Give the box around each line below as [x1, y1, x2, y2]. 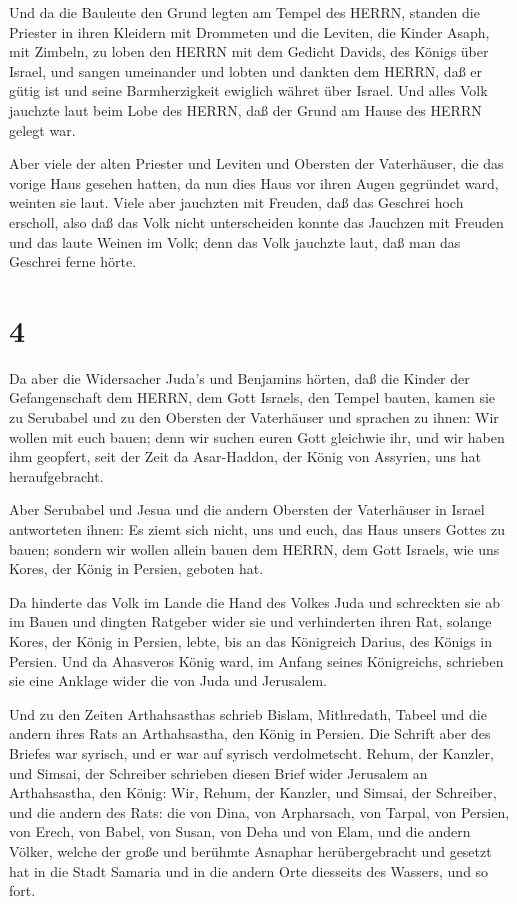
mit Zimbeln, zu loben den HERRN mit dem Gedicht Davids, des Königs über [9, 41, 489, 62]
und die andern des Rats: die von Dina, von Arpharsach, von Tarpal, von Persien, [9, 801, 510, 822]
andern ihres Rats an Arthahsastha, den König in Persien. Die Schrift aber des [9, 723, 491, 744]
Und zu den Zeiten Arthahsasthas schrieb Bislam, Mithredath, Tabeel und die [9, 703, 487, 724]
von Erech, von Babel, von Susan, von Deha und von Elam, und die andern [9, 821, 471, 842]
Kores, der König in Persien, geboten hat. [9, 558, 264, 579]
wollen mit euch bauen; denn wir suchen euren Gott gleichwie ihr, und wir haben [9, 426, 505, 447]
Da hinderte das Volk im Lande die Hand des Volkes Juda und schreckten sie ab [9, 591, 501, 612]
